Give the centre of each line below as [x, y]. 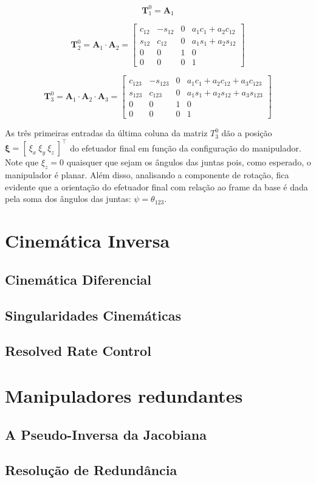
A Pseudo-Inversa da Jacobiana [106, 434]
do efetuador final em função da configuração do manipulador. [186, 148]
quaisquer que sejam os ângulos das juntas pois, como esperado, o [189, 162]
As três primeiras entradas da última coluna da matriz [106, 133]
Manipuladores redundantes [124, 395]
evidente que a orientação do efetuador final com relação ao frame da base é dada [156, 186]
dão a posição [247, 133]
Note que [22, 162]
